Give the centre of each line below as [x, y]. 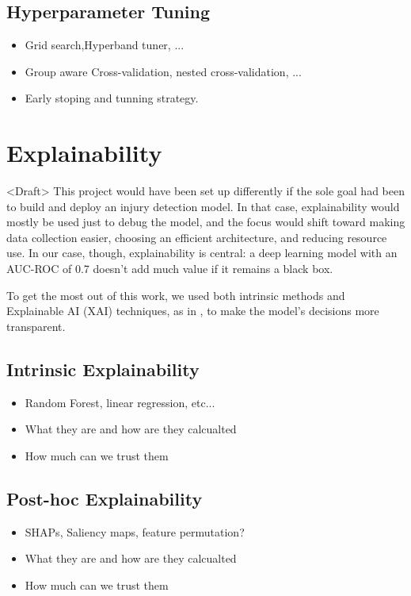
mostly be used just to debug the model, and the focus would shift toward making [206, 222]
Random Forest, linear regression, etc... [120, 402]
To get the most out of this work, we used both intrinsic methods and [176, 295]
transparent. [36, 326]
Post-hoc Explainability [105, 498]
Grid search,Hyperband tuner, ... [105, 45]
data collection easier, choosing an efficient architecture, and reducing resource [197, 237]
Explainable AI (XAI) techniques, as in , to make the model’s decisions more [193, 311]
